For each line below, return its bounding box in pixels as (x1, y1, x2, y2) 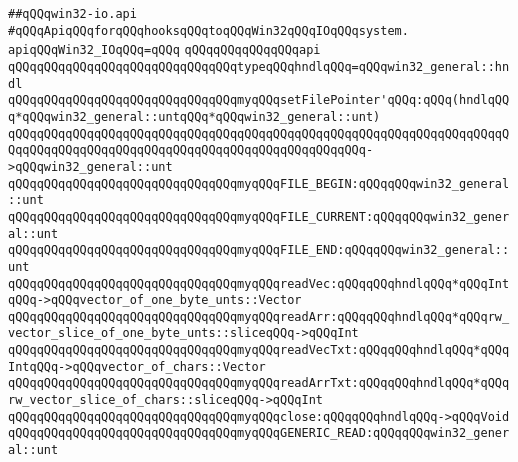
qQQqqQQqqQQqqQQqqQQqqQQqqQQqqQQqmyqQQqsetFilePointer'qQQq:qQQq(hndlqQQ (8, 93, 510, 108)
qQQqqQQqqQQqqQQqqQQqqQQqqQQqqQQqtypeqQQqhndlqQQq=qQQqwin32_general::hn (8, 59, 510, 74)
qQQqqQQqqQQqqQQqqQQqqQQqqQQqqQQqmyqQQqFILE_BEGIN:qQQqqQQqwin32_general (8, 176, 510, 191)
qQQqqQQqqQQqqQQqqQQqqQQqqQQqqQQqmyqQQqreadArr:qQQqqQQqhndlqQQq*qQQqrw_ (8, 309, 510, 324)
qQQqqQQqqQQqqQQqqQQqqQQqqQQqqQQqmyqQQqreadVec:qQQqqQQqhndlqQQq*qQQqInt (8, 276, 510, 291)
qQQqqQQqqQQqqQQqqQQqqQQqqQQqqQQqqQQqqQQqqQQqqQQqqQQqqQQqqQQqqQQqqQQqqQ (8, 126, 510, 141)
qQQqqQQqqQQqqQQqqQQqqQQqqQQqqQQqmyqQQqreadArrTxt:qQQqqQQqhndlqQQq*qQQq (8, 376, 510, 391)
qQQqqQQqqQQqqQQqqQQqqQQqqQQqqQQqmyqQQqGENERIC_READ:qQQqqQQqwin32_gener (8, 426, 510, 441)
